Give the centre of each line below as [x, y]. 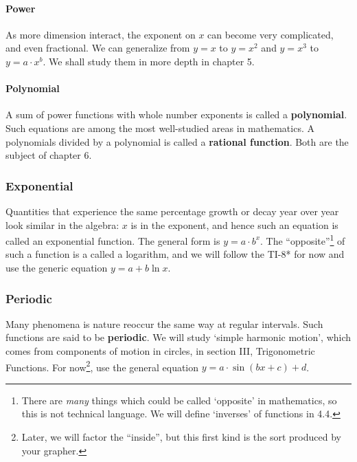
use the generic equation [57, 267]
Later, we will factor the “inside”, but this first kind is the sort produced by [181, 437]
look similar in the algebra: [62, 224]
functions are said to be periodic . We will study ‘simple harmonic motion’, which [178, 337]
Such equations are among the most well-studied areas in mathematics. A [160, 128]
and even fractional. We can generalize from [98, 48]
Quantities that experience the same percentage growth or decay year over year [172, 211]
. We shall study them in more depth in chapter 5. [149, 61]
